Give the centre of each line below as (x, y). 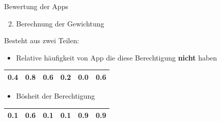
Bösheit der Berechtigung (56, 95)
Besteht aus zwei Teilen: (42, 40)
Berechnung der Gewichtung (60, 23)
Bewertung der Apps (36, 6)
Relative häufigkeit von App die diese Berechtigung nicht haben (117, 57)
